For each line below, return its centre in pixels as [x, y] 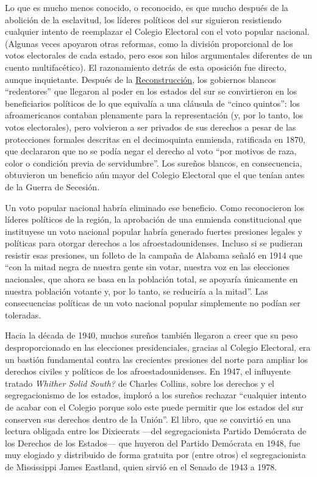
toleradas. [23, 314]
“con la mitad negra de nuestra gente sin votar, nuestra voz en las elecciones [148, 267]
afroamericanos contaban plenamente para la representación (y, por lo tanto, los [154, 115]
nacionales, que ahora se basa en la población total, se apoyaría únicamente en [151, 279]
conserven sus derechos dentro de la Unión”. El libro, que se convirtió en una [148, 419]
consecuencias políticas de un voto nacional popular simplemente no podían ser [153, 303]
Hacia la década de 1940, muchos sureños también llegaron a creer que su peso [151, 335]
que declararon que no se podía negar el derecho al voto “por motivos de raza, [151, 151]
